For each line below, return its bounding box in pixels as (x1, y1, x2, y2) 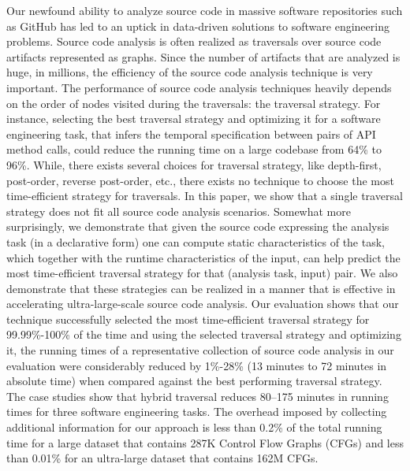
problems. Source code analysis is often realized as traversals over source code (6, 33, 382, 50)
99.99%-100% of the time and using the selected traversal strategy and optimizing (6, 326, 401, 343)
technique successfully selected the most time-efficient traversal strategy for (6, 310, 370, 327)
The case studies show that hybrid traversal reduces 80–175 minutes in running (6, 388, 389, 404)
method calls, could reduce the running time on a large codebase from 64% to (6, 141, 382, 158)
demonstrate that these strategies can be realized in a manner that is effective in (6, 280, 396, 296)
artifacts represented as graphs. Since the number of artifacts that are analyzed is (6, 48, 401, 65)
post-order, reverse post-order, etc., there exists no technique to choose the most (6, 172, 394, 188)
